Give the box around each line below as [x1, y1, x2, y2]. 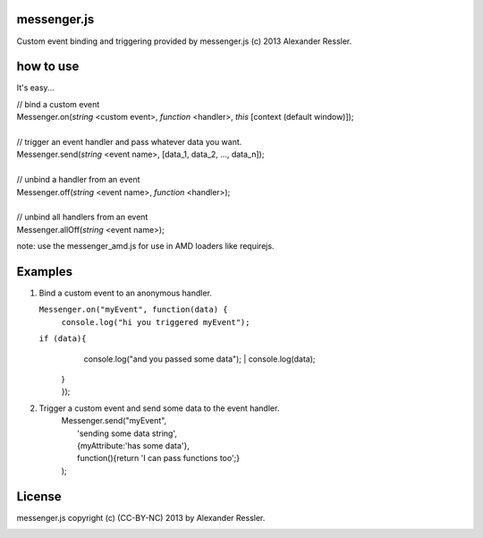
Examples [16, 264, 73, 279]
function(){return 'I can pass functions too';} [77, 453, 241, 464]
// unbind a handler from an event [16, 175, 140, 185]
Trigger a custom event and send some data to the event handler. [38, 403, 280, 414]
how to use [16, 59, 80, 74]
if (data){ [38, 334, 87, 344]
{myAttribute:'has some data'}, [77, 440, 190, 451]
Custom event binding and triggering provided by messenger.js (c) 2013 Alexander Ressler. [16, 36, 352, 47]
